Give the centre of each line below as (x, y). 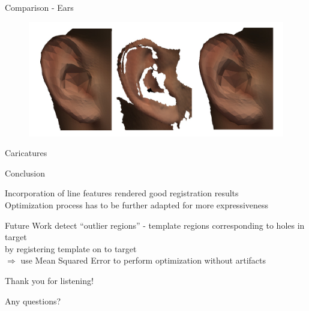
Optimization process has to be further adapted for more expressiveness (137, 205)
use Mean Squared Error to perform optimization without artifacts (143, 260)
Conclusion (25, 173)
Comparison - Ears (39, 7)
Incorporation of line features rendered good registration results (122, 193)
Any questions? (33, 300)
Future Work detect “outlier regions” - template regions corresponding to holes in (155, 225)
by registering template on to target (71, 248)
